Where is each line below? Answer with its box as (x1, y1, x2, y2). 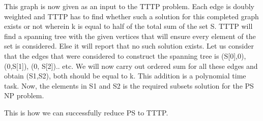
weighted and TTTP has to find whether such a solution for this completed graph (4, 11, 259, 21)
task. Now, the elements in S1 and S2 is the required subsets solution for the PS (4, 80, 254, 91)
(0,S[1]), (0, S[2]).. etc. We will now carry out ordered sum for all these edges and (4, 60, 258, 71)
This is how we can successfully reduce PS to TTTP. (4, 107, 168, 117)
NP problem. (4, 90, 44, 101)
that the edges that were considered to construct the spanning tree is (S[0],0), (4, 50, 246, 61)
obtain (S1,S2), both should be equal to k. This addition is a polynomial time (4, 70, 246, 81)
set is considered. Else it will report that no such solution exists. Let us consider (4, 41, 254, 51)
